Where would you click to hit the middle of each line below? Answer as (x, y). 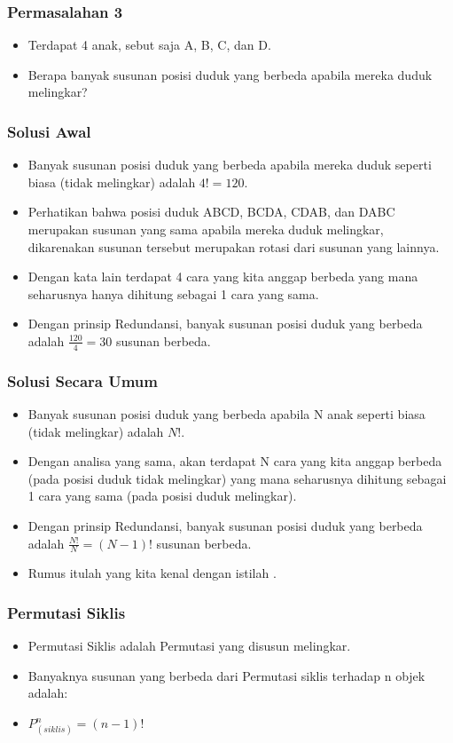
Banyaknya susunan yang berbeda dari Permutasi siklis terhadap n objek (226, 675)
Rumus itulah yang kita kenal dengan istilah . (152, 573)
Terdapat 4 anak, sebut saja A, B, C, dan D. (149, 45)
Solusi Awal (49, 131)
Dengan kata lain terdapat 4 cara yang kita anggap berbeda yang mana (223, 277)
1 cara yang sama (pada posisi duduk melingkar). (162, 496)
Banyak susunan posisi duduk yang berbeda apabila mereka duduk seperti (230, 165)
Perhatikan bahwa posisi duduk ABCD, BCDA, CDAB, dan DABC (211, 212)
